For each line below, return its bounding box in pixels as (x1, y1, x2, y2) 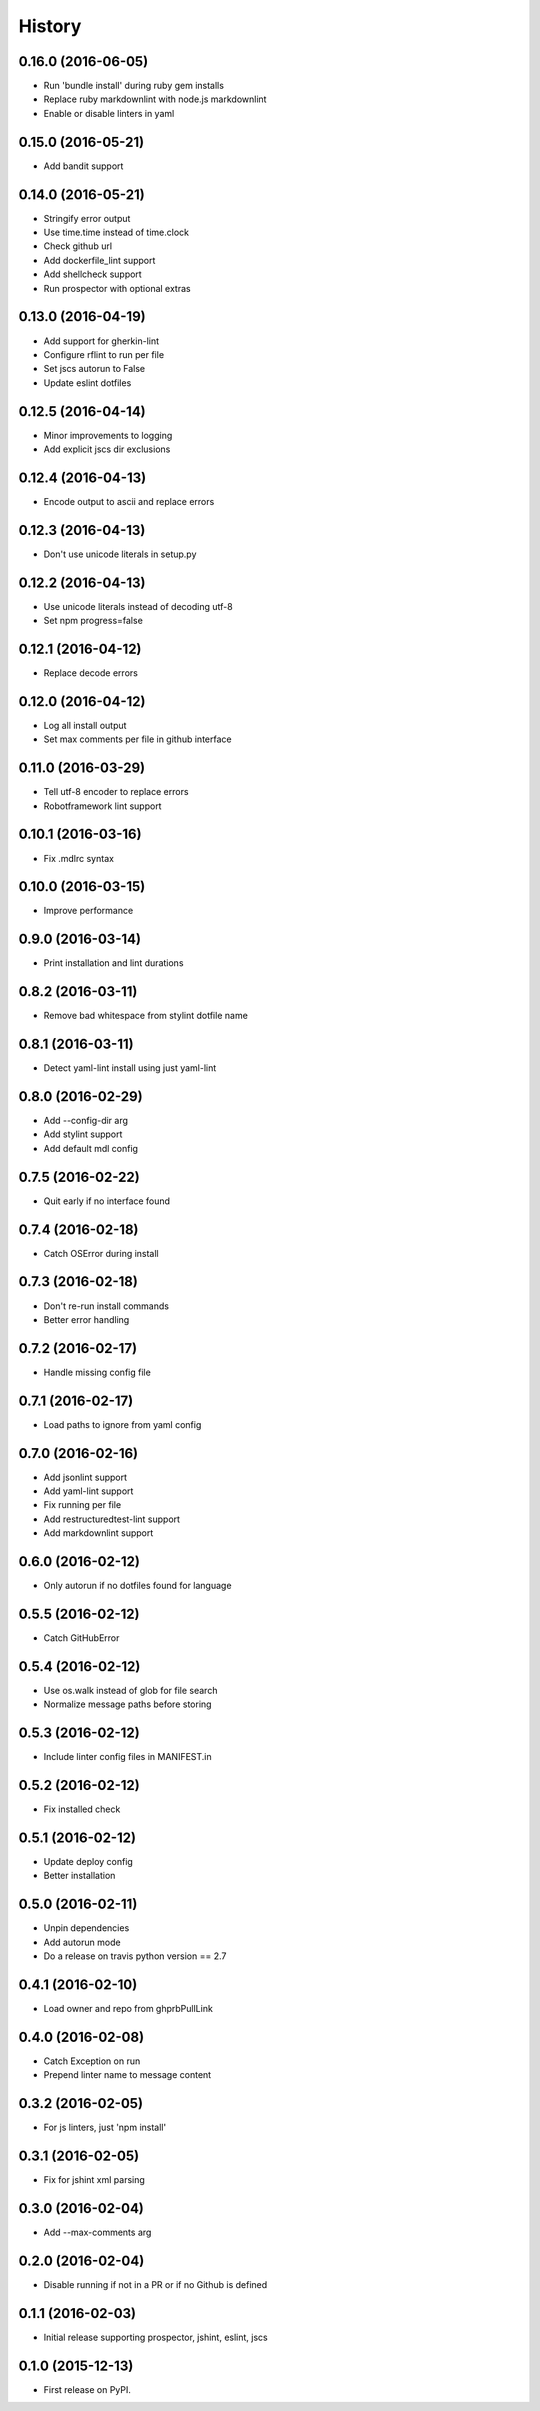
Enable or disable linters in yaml (43, 107, 175, 119)
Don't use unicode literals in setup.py (43, 548, 197, 560)
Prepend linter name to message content (43, 2069, 212, 2081)
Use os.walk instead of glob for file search (43, 1684, 218, 1696)
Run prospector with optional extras (43, 282, 191, 294)
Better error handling (43, 1313, 130, 1325)
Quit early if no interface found (43, 1195, 170, 1207)
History (18, 15, 82, 37)
